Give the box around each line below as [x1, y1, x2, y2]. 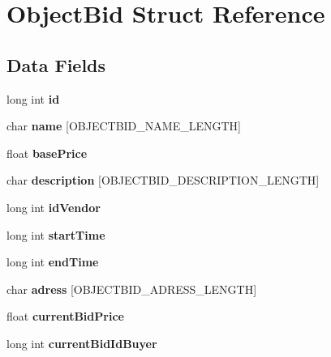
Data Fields [6, 52, 106, 77]
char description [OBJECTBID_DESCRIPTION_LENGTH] [6, 172, 320, 189]
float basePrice [6, 144, 88, 161]
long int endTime [6, 253, 99, 270]
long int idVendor [6, 198, 101, 215]
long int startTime [6, 226, 105, 243]
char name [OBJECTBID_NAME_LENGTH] [6, 117, 241, 134]
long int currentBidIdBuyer [6, 334, 157, 351]
